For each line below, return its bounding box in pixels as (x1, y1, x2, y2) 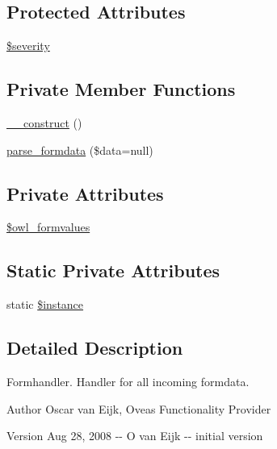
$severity (6, 37, 50, 54)
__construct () (6, 114, 82, 131)
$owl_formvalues (6, 218, 90, 235)
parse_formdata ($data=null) (6, 141, 153, 158)
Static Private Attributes (6, 258, 220, 283)
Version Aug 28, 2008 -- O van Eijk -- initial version (6, 427, 263, 444)
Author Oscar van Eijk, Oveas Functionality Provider (6, 400, 271, 417)
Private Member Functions (6, 77, 236, 102)
